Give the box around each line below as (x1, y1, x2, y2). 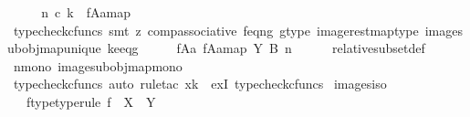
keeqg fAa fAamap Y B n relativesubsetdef (107, 38, 425, 58)
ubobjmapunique (7, 38, 101, 58)
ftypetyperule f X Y (26, 91, 156, 111)
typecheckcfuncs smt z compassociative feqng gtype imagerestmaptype (13, 20, 419, 39)
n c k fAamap (41, 3, 131, 21)
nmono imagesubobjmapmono (13, 56, 183, 75)
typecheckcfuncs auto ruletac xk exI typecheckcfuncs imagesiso (13, 74, 387, 93)
